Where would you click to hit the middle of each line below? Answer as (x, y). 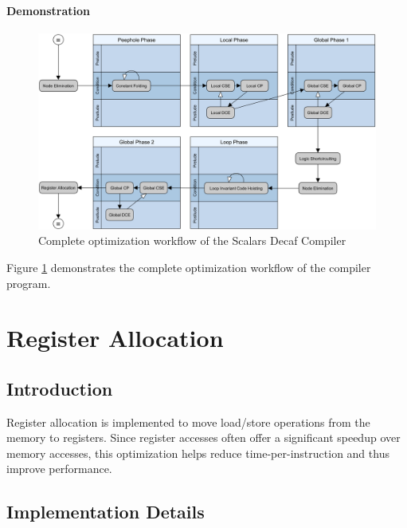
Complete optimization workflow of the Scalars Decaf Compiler (192, 240)
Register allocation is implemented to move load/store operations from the (188, 422)
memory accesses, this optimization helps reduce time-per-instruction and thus (198, 453)
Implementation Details (106, 512)
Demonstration (48, 10)
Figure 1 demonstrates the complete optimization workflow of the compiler (189, 267)
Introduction (60, 388)
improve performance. (59, 469)
